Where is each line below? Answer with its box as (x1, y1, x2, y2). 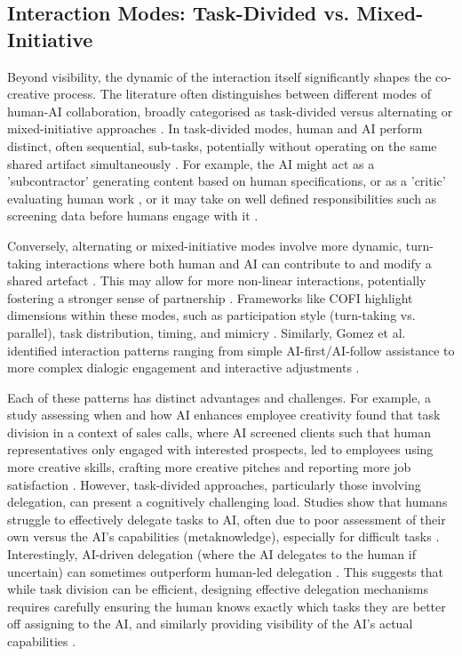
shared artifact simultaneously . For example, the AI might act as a (7, 154, 375, 172)
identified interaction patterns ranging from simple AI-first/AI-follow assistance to (7, 340, 455, 359)
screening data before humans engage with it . (7, 206, 259, 225)
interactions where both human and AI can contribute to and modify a (45, 253, 432, 272)
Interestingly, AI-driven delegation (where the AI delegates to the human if (7, 545, 416, 564)
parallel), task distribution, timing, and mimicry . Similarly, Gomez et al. (7, 323, 406, 341)
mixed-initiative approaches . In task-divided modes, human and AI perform (7, 119, 423, 138)
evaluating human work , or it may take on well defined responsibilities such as (7, 188, 437, 207)
